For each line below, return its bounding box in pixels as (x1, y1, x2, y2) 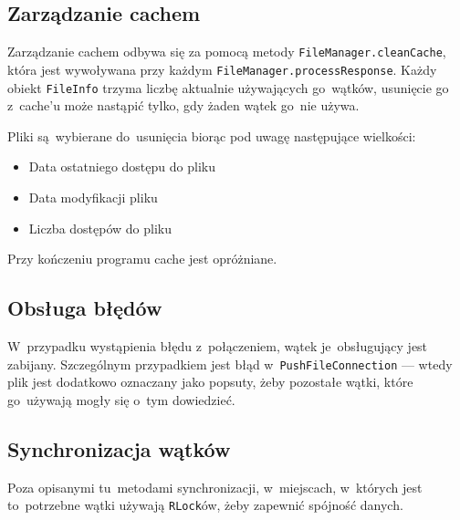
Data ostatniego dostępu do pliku (28, 157, 215, 176)
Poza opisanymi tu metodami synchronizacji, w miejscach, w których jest (7, 477, 423, 496)
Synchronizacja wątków (7, 434, 231, 463)
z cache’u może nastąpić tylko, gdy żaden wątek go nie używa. (7, 96, 360, 115)
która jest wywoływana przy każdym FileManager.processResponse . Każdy (7, 59, 437, 78)
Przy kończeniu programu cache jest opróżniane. (7, 249, 277, 268)
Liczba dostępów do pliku (28, 218, 172, 237)
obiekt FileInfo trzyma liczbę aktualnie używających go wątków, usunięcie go (7, 78, 449, 97)
